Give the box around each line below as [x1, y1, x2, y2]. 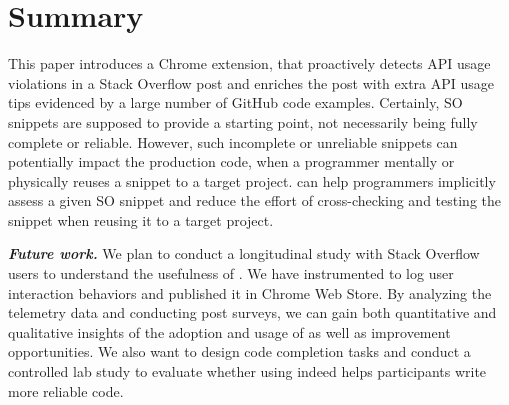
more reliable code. [8, 380, 124, 401]
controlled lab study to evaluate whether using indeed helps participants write [8, 361, 487, 382]
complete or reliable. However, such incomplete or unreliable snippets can [8, 131, 458, 152]
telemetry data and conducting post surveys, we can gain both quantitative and [8, 302, 497, 323]
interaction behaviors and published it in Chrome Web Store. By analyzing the [8, 282, 492, 303]
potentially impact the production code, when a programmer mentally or [8, 151, 455, 172]
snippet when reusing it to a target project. [8, 209, 274, 230]
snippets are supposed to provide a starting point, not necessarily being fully [8, 111, 478, 132]
